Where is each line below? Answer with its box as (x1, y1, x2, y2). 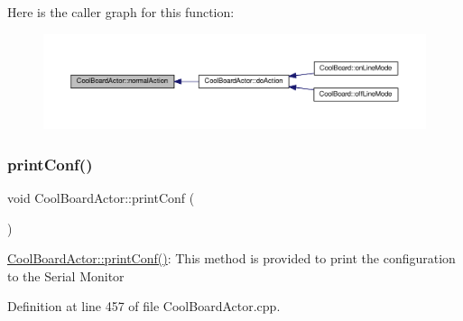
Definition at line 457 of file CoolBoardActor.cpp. (7, 297, 281, 316)
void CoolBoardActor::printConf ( (7, 188, 195, 206)
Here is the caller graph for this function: (7, 3, 235, 21)
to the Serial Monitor (7, 266, 125, 285)
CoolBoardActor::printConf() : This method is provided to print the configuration (7, 249, 456, 268)
